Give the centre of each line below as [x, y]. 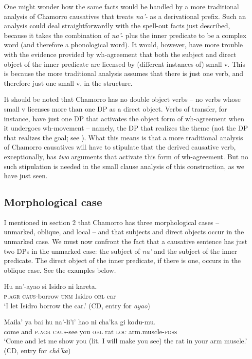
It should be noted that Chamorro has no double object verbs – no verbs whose [122, 99]
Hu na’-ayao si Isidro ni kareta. [50, 286]
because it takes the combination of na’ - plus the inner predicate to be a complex [125, 35]
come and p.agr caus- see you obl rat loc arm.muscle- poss [90, 331]
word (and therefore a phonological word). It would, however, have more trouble [124, 45]
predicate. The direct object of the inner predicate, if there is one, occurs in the [122, 260]
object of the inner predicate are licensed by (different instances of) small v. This [125, 64]
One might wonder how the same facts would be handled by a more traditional [122, 6]
